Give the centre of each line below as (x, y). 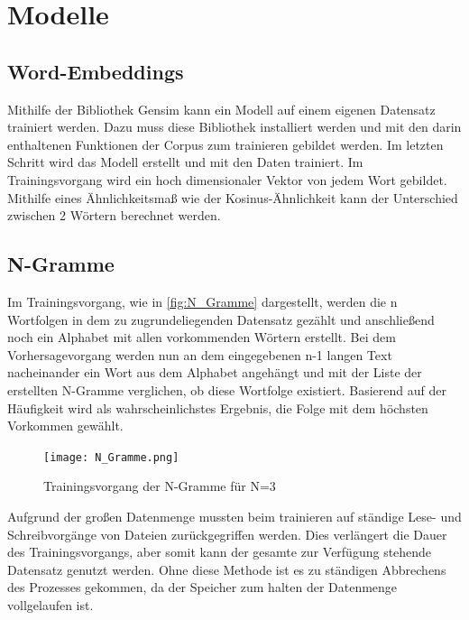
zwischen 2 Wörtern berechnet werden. (114, 215)
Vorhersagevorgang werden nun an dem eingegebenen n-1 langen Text (200, 354)
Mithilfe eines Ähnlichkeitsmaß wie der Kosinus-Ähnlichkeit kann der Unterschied (233, 197)
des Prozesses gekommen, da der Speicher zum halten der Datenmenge (202, 587)
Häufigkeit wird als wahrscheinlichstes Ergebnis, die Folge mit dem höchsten (218, 407)
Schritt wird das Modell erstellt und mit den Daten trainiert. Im (185, 162)
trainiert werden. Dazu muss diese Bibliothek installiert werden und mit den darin (234, 127)
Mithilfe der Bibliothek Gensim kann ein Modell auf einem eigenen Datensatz (221, 109)
